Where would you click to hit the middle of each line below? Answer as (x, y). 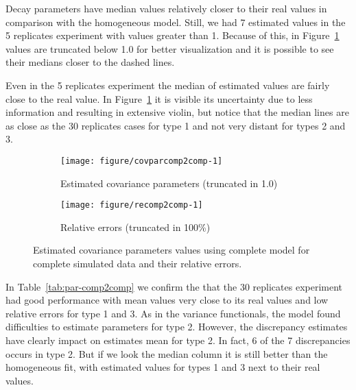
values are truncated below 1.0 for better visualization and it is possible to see (170, 48)
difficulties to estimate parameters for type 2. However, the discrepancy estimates (177, 327)
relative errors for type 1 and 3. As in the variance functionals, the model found (173, 313)
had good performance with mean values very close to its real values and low (167, 300)
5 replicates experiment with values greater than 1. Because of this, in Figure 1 (173, 35)
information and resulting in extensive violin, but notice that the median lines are (177, 112)
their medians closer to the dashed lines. (90, 62)
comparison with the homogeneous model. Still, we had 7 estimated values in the (176, 22)
